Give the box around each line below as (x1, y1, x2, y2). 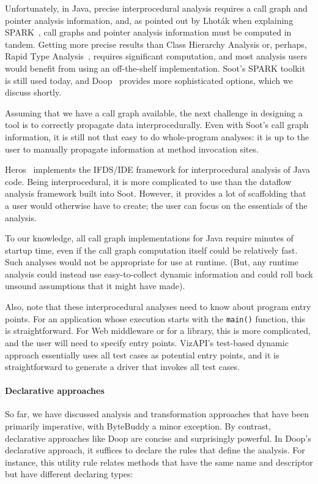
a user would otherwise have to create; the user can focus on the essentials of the (5, 199, 308, 211)
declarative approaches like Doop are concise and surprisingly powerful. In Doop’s (5, 431, 311, 444)
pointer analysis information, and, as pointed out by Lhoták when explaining (5, 13, 294, 26)
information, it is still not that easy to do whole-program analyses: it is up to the (5, 130, 309, 143)
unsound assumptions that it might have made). (5, 279, 185, 292)
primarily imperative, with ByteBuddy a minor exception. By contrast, (5, 420, 271, 433)
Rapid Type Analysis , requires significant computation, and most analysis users (5, 50, 308, 62)
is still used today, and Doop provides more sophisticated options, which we (5, 74, 293, 86)
